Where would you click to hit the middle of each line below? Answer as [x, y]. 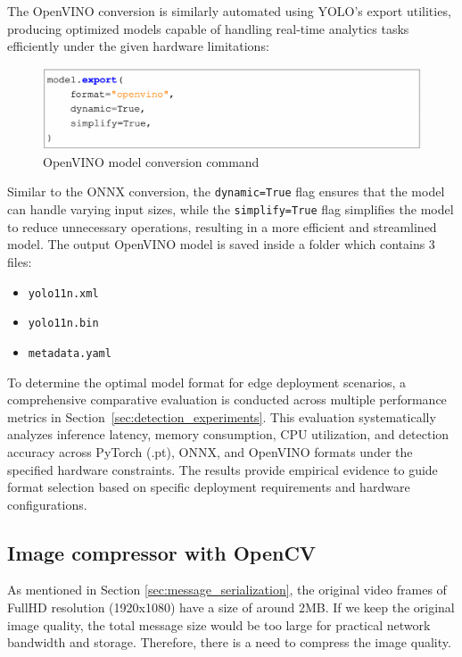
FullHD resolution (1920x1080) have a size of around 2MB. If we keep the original [231, 607]
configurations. [47, 504]
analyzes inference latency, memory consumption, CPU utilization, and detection [228, 434]
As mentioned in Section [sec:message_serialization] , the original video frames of [227, 590]
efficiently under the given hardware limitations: [138, 46]
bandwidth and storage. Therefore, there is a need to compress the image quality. [229, 642]
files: [20, 261]
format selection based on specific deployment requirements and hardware [209, 487]
